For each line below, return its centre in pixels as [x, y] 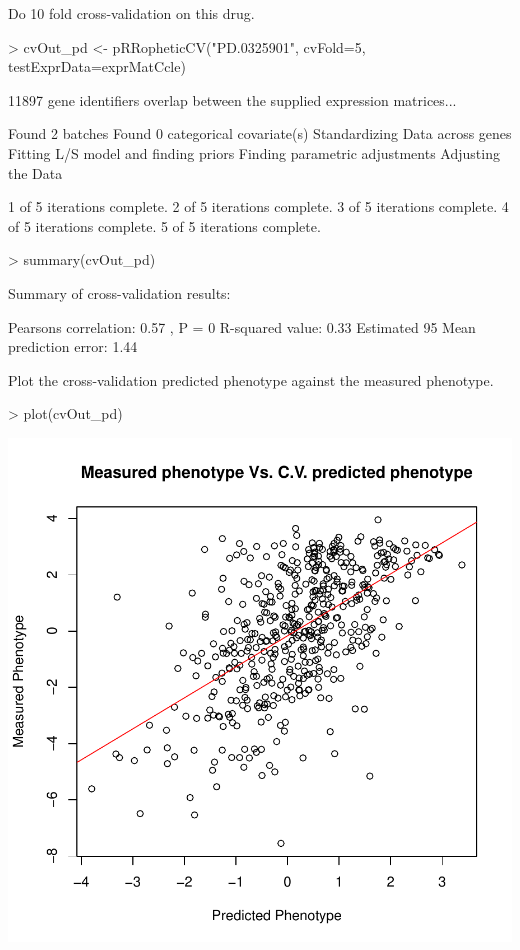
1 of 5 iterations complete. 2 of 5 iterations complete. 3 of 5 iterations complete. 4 [258, 206]
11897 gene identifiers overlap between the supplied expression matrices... [232, 99]
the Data [35, 172]
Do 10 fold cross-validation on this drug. [131, 13]
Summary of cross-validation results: [119, 292]
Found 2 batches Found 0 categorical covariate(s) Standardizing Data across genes [260, 133]
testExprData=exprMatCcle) [97, 66]
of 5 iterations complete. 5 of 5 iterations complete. [164, 225]
